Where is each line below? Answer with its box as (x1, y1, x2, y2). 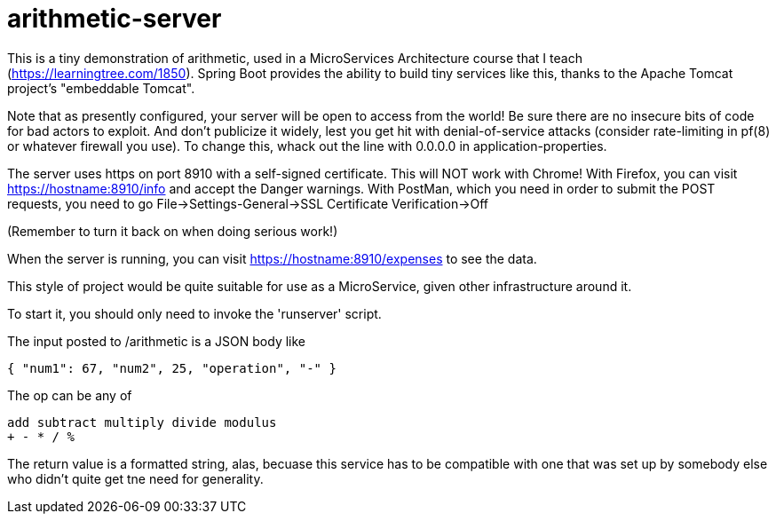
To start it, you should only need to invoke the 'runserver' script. (7, 305, 382, 321)
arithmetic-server (7, 4, 222, 34)
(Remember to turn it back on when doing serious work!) (7, 223, 338, 239)
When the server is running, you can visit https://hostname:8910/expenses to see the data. (7, 250, 537, 266)
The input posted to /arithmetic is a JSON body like (7, 333, 305, 349)
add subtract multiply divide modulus (7, 414, 277, 430)
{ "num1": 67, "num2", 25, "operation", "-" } (7, 360, 337, 375)
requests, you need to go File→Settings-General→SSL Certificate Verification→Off (7, 195, 489, 211)
